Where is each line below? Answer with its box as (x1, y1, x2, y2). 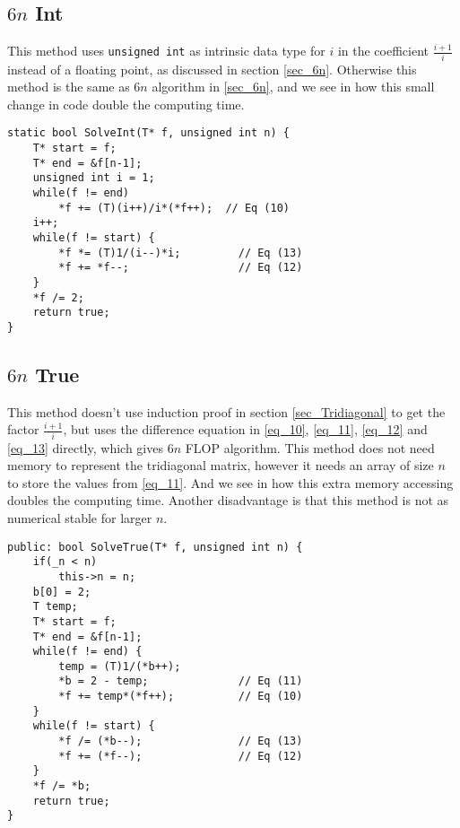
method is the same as (7, 77, 130, 96)
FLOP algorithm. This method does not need (185, 438, 435, 457)
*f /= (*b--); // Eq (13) (58, 735, 303, 748)
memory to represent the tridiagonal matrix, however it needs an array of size (7, 456, 434, 475)
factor (7, 420, 39, 439)
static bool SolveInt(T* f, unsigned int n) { (7, 126, 290, 140)
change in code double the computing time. (7, 94, 245, 113)
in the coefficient (337, 41, 429, 60)
